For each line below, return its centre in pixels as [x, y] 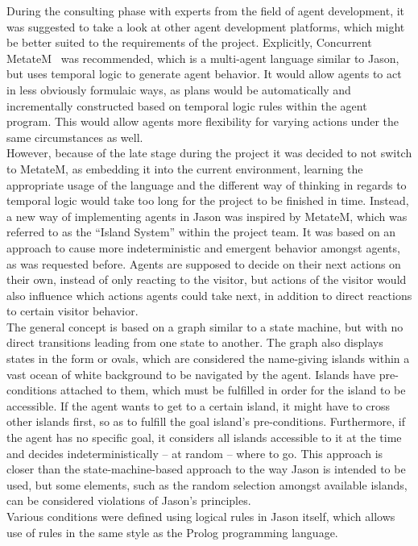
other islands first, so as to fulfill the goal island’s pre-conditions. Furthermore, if [206, 421]
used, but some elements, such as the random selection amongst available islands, [207, 484]
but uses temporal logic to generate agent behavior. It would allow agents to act [204, 74]
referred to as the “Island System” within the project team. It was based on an [201, 232]
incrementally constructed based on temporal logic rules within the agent [187, 105]
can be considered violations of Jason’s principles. [129, 500]
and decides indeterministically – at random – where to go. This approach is [195, 453]
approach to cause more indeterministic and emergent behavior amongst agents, [203, 247]
